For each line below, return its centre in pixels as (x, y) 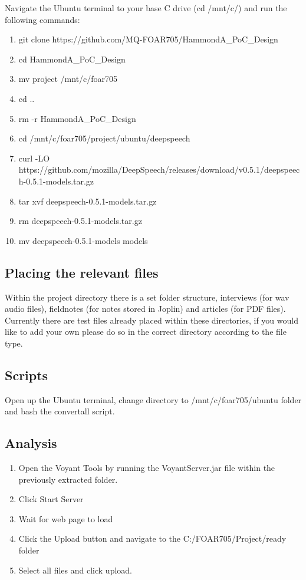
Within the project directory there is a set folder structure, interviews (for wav (147, 297)
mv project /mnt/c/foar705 (68, 79)
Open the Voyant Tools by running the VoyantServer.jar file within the (147, 468)
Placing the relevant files (82, 272)
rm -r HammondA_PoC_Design (77, 118)
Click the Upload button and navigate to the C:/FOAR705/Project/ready (152, 538)
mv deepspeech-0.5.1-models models (83, 240)
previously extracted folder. (68, 479)
